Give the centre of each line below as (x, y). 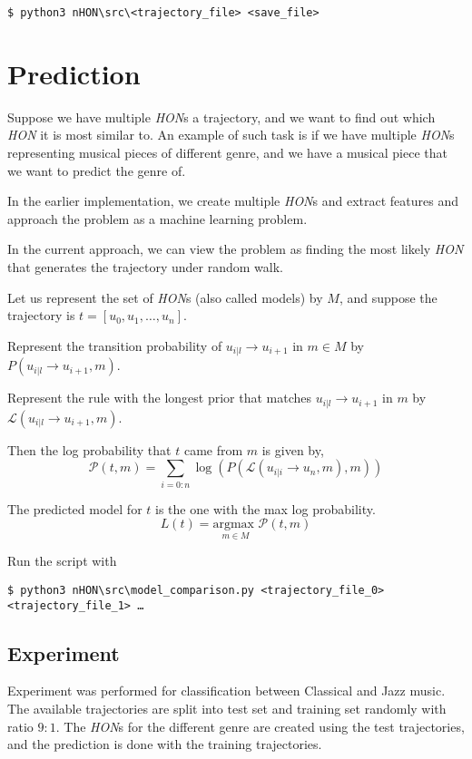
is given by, (293, 449)
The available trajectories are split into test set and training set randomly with (227, 709)
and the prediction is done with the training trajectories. (165, 744)
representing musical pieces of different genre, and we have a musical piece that (227, 152)
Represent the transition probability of (115, 345)
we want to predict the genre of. (97, 170)
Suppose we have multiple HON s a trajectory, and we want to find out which (221, 117)
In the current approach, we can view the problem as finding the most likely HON (236, 249)
